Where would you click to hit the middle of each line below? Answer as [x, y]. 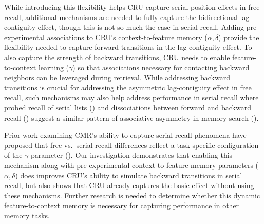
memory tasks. [27, 215]
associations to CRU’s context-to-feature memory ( [127, 37]
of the [13, 155]
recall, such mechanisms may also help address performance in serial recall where [131, 97]
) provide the [239, 37]
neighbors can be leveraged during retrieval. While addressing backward [117, 77]
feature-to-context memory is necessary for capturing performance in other [122, 205]
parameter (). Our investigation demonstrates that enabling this [131, 155]
